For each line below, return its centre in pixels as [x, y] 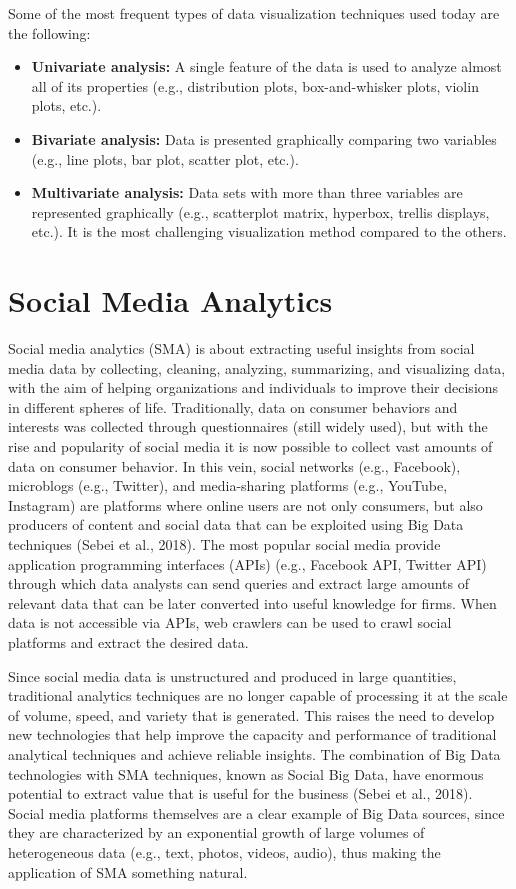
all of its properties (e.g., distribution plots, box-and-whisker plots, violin [255, 85]
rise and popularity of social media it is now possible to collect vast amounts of [250, 446]
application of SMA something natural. [128, 871]
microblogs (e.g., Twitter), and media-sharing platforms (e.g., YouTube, [228, 485]
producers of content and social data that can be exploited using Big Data [236, 524]
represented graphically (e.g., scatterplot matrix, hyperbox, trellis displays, [260, 211]
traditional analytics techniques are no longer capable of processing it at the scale [258, 695]
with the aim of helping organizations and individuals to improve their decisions [253, 387]
